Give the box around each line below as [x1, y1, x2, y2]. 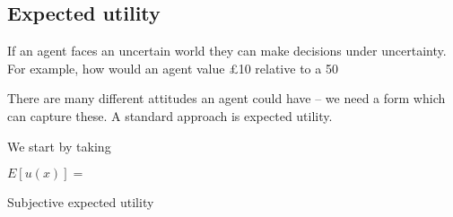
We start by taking [7, 136, 111, 155]
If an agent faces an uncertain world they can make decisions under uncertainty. [7, 41, 447, 60]
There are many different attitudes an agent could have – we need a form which [7, 89, 446, 108]
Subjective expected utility [7, 193, 154, 212]
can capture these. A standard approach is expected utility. [7, 106, 333, 125]
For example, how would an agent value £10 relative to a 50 [7, 58, 338, 77]
